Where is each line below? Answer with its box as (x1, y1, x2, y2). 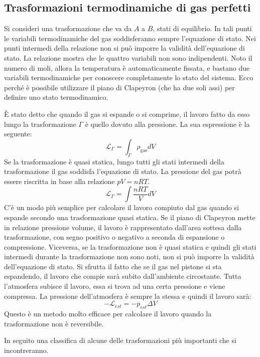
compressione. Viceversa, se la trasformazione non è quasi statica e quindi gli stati (4, 241, 256, 252)
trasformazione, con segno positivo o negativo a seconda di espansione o (4, 232, 225, 242)
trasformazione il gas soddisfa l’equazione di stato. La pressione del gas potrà (4, 166, 241, 176)
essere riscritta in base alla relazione (4, 175, 115, 186)
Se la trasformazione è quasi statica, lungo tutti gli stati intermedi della (4, 156, 224, 166)
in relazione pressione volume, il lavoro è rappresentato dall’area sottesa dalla (4, 222, 242, 232)
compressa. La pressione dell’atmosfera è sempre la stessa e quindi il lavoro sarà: (4, 290, 251, 301)
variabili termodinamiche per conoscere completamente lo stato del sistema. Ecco (4, 72, 253, 83)
